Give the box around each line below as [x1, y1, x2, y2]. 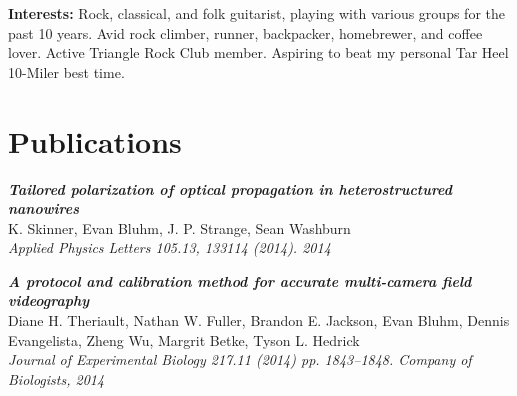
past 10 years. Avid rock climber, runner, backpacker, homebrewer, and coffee [8, 22, 483, 43]
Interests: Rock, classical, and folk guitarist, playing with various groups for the [8, 3, 505, 23]
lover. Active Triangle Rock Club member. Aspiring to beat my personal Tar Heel [8, 42, 509, 63]
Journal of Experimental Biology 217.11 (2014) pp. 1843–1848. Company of [8, 349, 472, 370]
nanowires [8, 198, 79, 219]
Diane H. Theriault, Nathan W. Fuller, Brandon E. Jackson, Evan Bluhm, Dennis [8, 310, 510, 331]
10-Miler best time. [8, 61, 125, 82]
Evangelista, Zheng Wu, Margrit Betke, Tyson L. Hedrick [8, 329, 360, 350]
